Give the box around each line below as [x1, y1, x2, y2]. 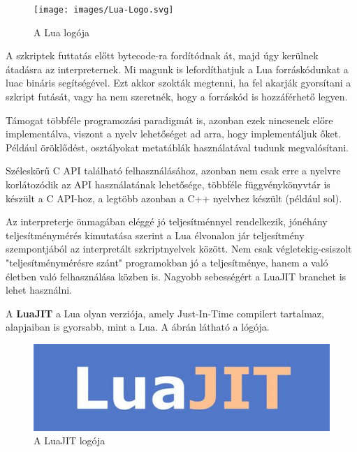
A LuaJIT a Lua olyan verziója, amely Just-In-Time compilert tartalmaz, [6, 306, 324, 320]
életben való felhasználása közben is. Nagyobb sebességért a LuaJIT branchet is [6, 269, 347, 283]
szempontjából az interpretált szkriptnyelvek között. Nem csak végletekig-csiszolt [6, 241, 352, 256]
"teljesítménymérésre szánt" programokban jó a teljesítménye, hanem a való [6, 255, 328, 269]
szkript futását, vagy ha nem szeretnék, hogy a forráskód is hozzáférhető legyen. [6, 89, 348, 104]
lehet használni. [6, 282, 72, 297]
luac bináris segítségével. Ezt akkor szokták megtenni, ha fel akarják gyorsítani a [6, 75, 351, 90]
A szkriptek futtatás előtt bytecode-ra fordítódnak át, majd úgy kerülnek [6, 48, 319, 63]
